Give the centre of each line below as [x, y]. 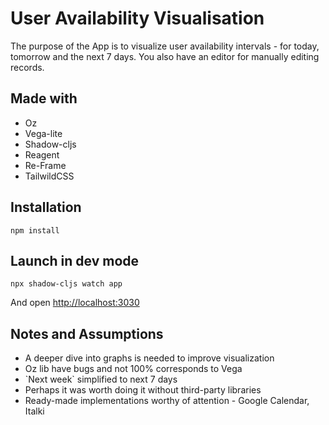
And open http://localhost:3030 [75, 303]
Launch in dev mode [75, 260]
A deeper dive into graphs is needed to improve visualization [149, 358]
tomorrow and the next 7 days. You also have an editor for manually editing [165, 56]
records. [27, 67]
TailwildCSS [49, 176]
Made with [44, 98]
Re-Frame [45, 165]
